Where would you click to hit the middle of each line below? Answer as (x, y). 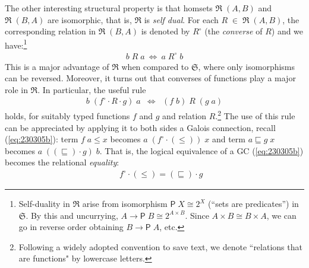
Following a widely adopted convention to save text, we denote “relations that (160, 246)
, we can (281, 215)
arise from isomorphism (125, 204)
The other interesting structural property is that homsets (109, 8)
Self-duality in (44, 204)
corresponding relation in (51, 31)
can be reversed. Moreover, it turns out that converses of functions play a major (150, 78)
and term (228, 139)
